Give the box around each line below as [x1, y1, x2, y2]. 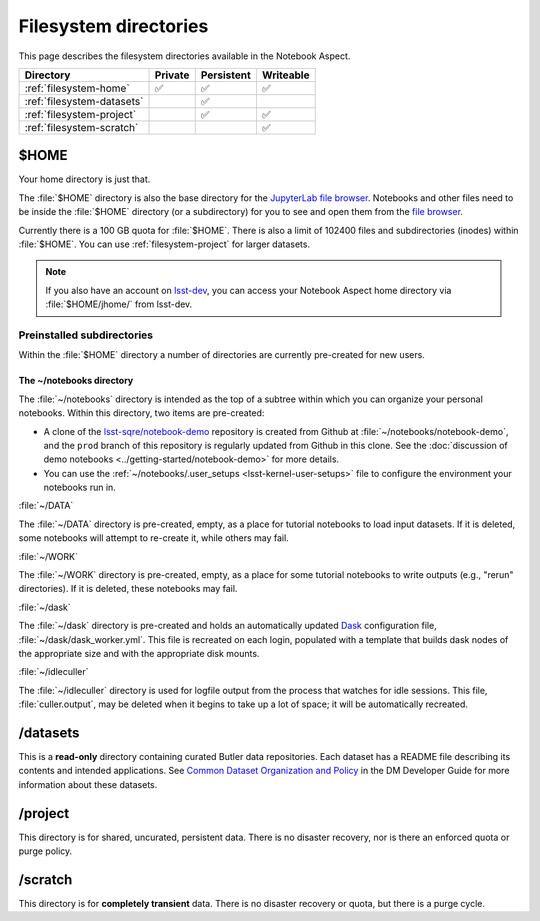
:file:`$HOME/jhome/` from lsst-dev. [45, 298, 193, 310]
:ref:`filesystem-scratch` [24, 120, 139, 134]
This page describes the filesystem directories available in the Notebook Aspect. [18, 50, 351, 62]
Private [154, 68, 190, 82]
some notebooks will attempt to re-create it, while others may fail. [18, 532, 289, 544]
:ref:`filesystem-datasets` [24, 94, 144, 108]
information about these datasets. [18, 778, 158, 790]
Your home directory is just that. [18, 173, 151, 185]
